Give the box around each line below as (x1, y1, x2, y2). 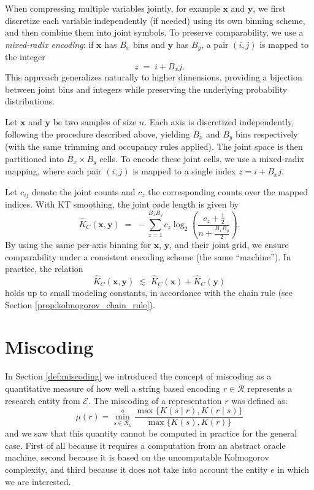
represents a (247, 381, 293, 394)
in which (277, 462, 309, 475)
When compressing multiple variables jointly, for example (5, 2, 220, 14)
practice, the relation (5, 262, 83, 275)
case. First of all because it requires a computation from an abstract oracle (5, 438, 286, 451)
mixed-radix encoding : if (5, 37, 94, 50)
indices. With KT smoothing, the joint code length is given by (5, 198, 239, 211)
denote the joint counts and (32, 185, 136, 198)
